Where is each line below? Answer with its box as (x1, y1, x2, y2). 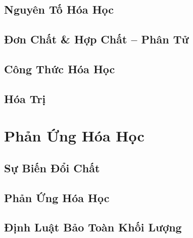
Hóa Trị (4, 90, 46, 106)
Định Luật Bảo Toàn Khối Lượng (4, 219, 182, 235)
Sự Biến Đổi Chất (4, 160, 100, 175)
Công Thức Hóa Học (4, 61, 115, 76)
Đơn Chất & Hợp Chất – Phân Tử (4, 31, 189, 47)
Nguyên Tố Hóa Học (4, 2, 114, 17)
